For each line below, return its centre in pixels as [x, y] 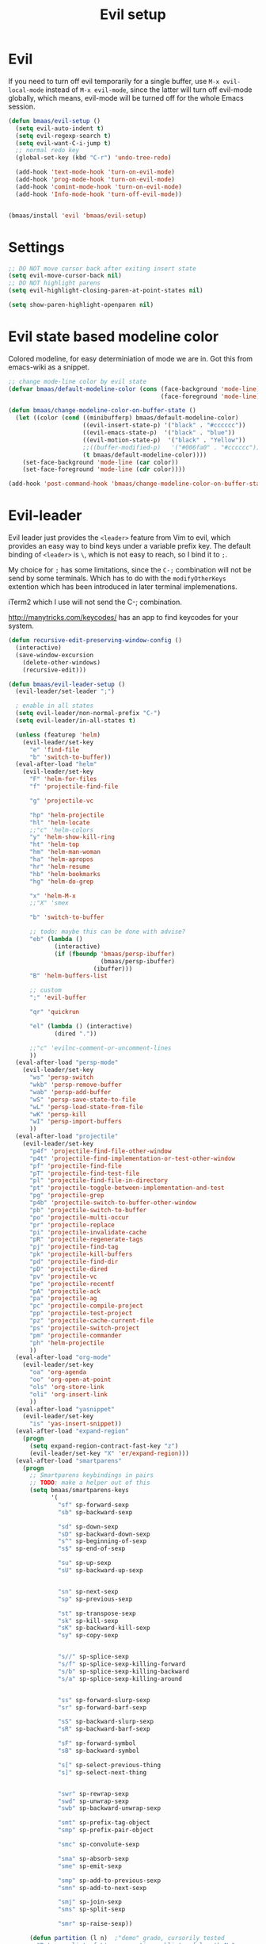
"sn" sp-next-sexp [88, 1591]
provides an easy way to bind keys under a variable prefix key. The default [129, 546]
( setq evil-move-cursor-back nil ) [65, 276]
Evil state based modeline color [114, 337]
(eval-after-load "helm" [56, 764]
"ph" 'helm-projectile [66, 1343]
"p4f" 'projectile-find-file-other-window [100, 1151]
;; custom [45, 990]
